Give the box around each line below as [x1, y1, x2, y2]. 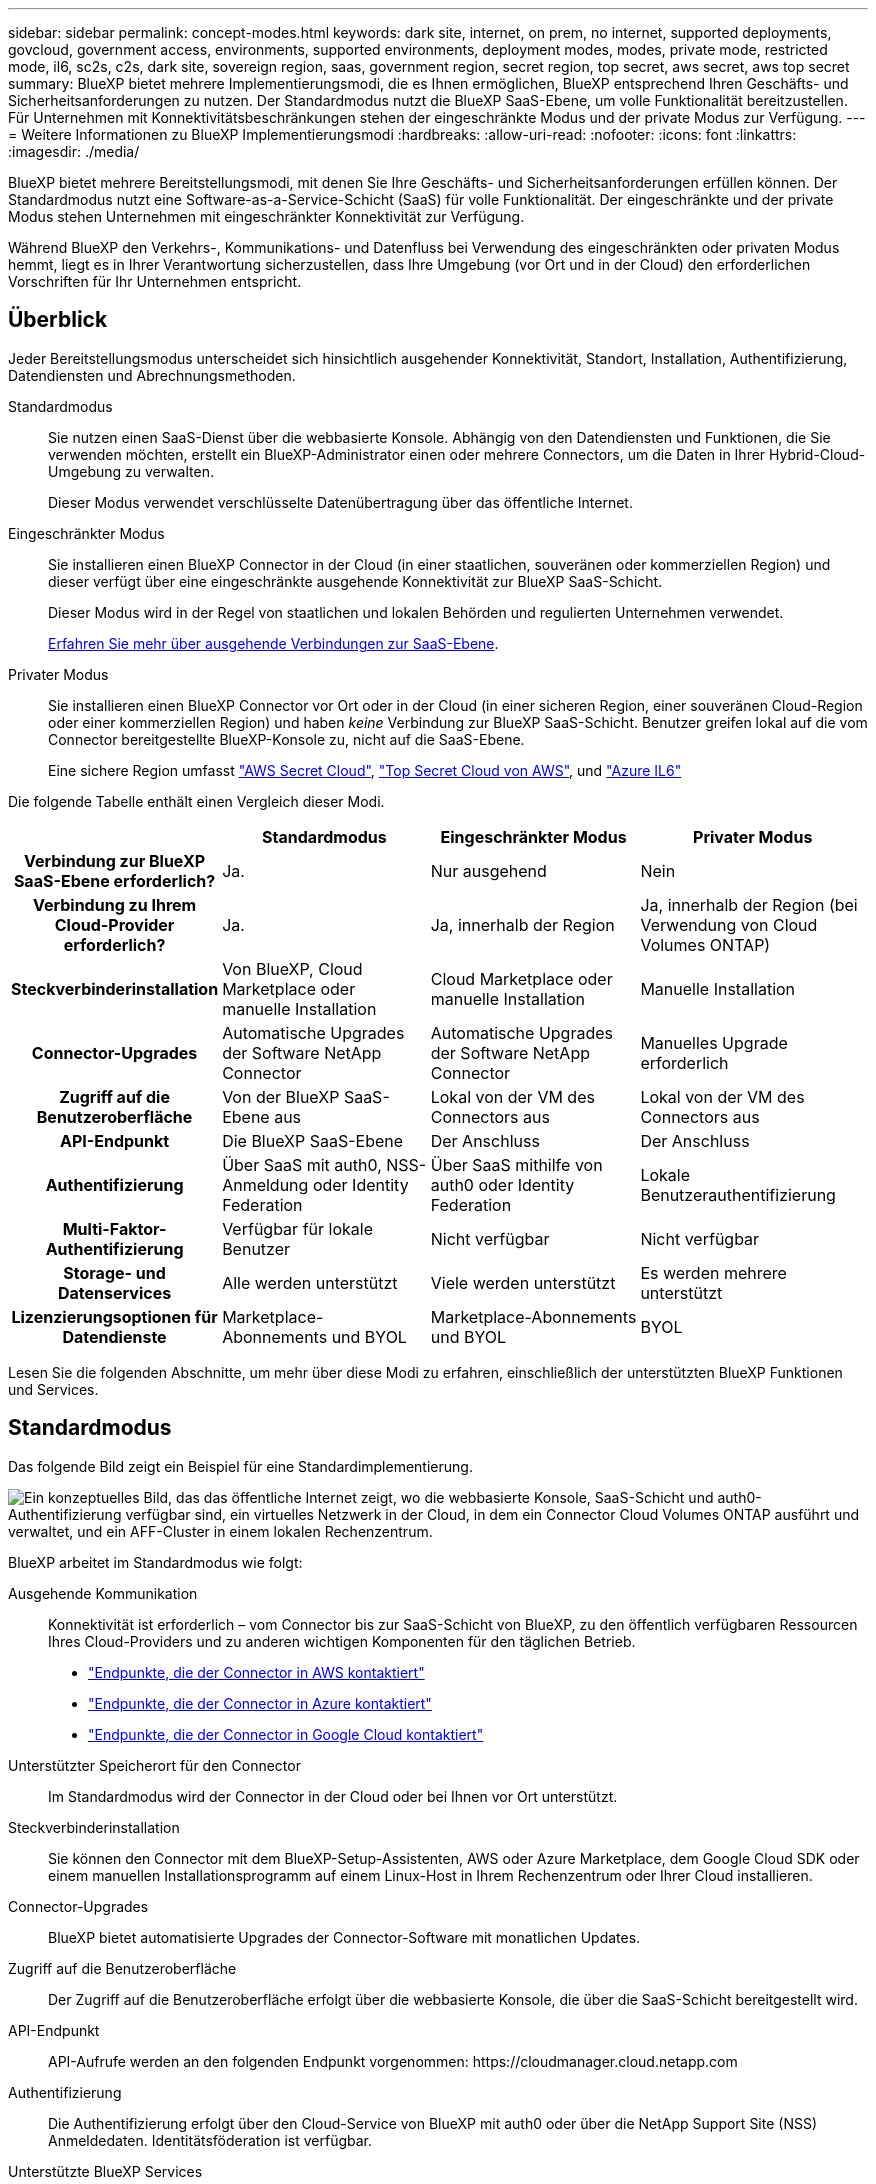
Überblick [8, 307, 108, 333]
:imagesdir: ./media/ [8, 143, 140, 160]
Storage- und [63, 1262, 166, 1283]
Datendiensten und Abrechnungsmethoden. [8, 366, 296, 384]
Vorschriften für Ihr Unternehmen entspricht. [8, 273, 302, 290]
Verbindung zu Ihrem [32, 894, 197, 915]
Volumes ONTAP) [640, 934, 771, 955]
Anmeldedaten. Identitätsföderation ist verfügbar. [48, 2131, 373, 2149]
